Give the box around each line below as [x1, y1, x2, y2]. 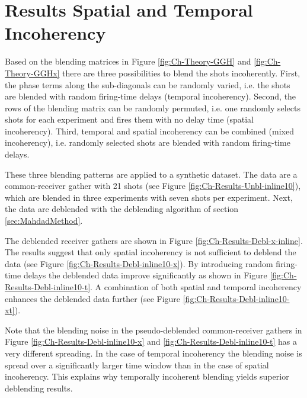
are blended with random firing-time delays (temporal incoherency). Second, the [5, 90, 296, 102]
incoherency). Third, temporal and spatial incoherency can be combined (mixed [5, 124, 294, 137]
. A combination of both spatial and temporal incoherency [90, 281, 302, 293]
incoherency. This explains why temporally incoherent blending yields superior [5, 370, 289, 383]
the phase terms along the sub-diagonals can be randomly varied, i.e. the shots [5, 78, 290, 91]
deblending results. [5, 381, 73, 394]
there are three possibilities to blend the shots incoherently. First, [62, 66, 300, 79]
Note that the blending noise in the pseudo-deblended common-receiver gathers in [5, 323, 302, 336]
